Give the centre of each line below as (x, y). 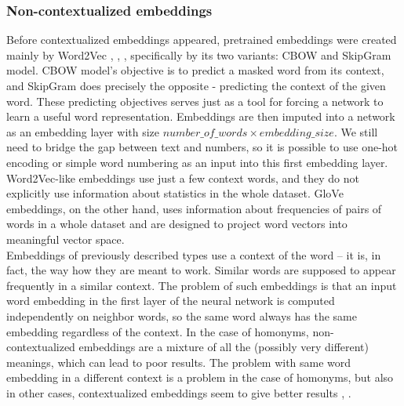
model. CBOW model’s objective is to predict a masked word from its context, (195, 70)
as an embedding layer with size (83, 131)
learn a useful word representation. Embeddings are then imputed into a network (201, 116)
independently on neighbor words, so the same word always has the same (182, 315)
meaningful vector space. (66, 239)
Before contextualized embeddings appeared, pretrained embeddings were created (202, 40)
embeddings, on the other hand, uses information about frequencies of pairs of (194, 208)
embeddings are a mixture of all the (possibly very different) (224, 347)
